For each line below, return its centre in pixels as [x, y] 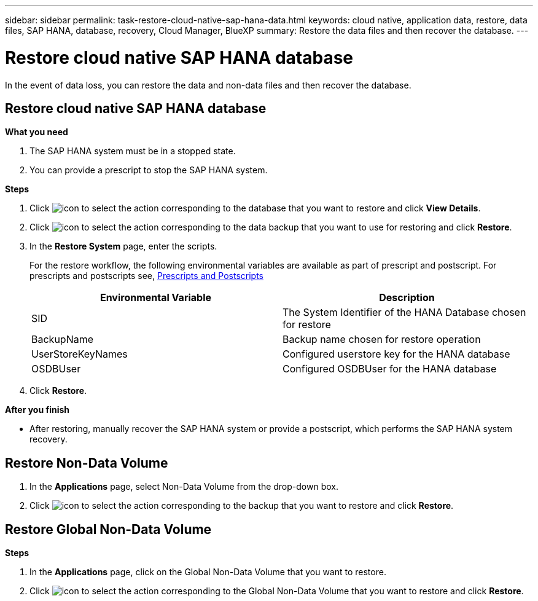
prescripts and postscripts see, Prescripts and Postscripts [146, 276]
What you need [37, 132]
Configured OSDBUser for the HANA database [390, 369]
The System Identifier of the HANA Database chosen [404, 312]
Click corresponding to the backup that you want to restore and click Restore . [242, 506]
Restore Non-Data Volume [87, 463]
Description [407, 298]
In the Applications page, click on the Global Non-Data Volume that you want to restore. [208, 572]
